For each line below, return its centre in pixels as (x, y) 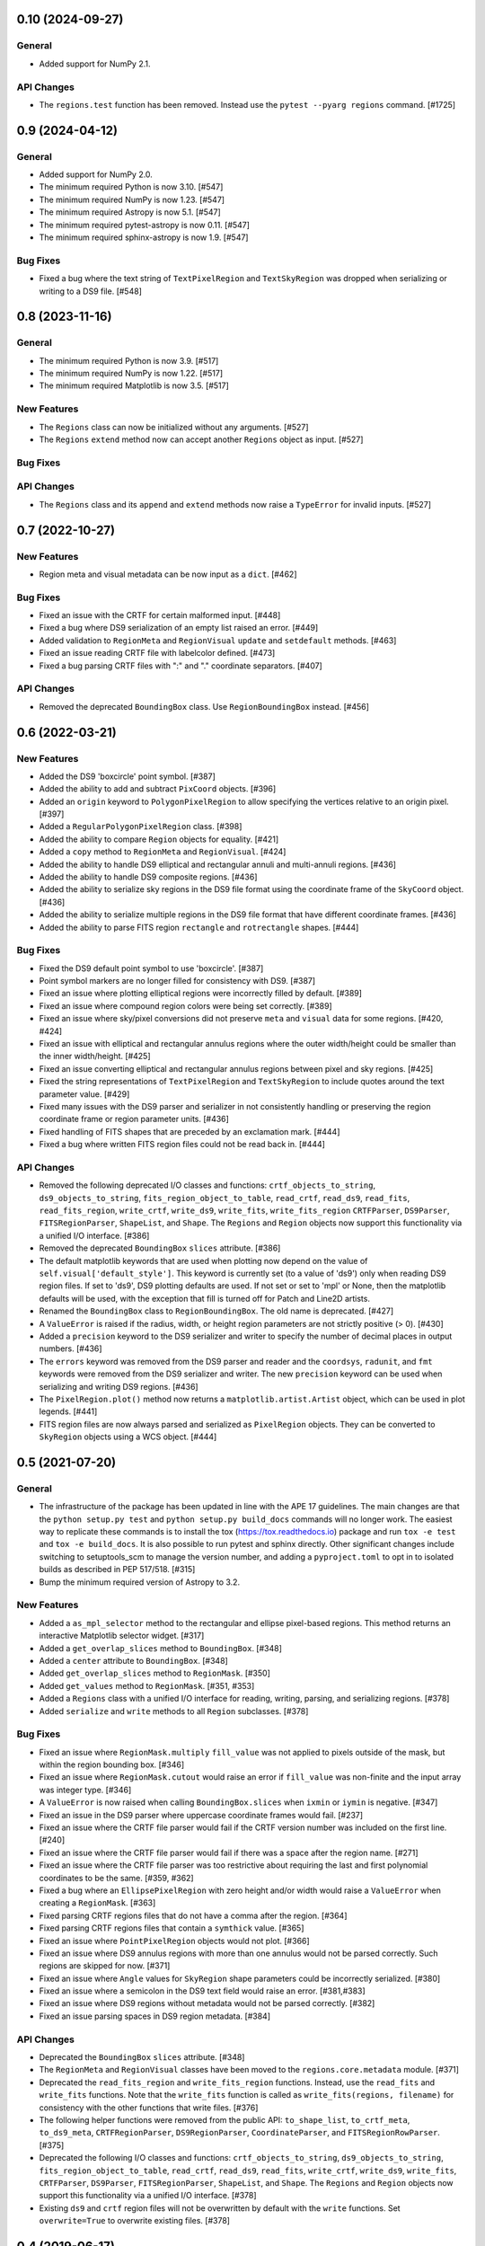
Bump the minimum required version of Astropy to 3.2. (140, 1582)
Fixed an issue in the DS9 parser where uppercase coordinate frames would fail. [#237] (201, 1815)
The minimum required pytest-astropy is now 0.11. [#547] (145, 225)
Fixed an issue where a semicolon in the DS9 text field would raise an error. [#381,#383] (202, 1991)
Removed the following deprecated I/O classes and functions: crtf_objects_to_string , (207, 1185)
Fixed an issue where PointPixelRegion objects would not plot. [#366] (174, 1941)
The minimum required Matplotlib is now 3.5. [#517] (134, 385)
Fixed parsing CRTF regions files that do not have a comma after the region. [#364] (193, 1915)
